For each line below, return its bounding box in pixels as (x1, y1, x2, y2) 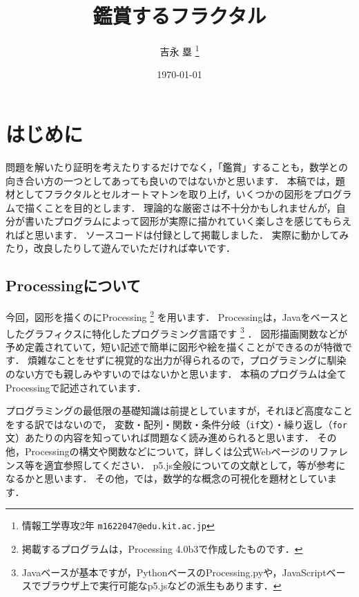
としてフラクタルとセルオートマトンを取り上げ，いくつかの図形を (14, 187, 313, 201)
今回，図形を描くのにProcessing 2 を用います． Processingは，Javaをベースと (6, 308, 349, 324)
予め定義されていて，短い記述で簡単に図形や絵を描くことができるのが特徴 (6, 339, 342, 353)
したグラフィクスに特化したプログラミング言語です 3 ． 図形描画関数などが (6, 324, 348, 340)
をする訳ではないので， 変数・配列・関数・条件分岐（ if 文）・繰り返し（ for (6, 416, 347, 431)
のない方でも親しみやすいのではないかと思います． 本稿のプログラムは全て (6, 366, 347, 380)
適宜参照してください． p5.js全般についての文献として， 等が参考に (43, 457, 346, 472)
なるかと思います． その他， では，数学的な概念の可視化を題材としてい (6, 471, 327, 486)
